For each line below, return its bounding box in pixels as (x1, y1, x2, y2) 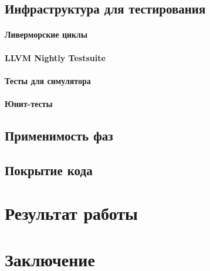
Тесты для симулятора (5, 74, 91, 86)
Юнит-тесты (5, 97, 53, 109)
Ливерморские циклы (5, 28, 87, 41)
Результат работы (5, 201, 138, 225)
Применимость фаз (5, 126, 113, 144)
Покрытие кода (5, 160, 93, 179)
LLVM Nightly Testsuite (5, 51, 106, 63)
